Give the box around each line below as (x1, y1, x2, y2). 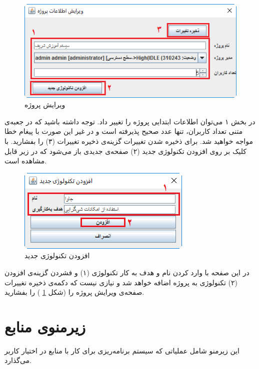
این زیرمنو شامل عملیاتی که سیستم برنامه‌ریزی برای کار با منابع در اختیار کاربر (4, 345, 239, 355)
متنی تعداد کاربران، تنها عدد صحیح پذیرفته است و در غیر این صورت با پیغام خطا (4, 126, 243, 136)
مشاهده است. (4, 155, 47, 166)
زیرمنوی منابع (4, 316, 85, 336)
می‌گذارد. (4, 355, 31, 365)
